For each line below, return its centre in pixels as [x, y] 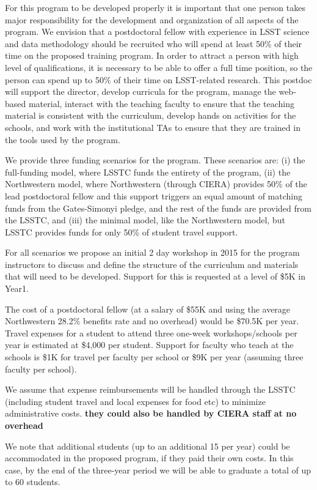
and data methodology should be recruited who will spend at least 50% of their [154, 43]
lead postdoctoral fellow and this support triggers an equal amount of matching [154, 195]
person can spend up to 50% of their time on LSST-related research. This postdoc [158, 79]
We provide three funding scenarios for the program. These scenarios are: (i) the [155, 160]
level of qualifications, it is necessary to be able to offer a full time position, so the [159, 67]
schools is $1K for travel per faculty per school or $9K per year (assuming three [154, 357]
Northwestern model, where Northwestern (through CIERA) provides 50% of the [156, 184]
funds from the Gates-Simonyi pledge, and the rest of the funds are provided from [158, 208]
